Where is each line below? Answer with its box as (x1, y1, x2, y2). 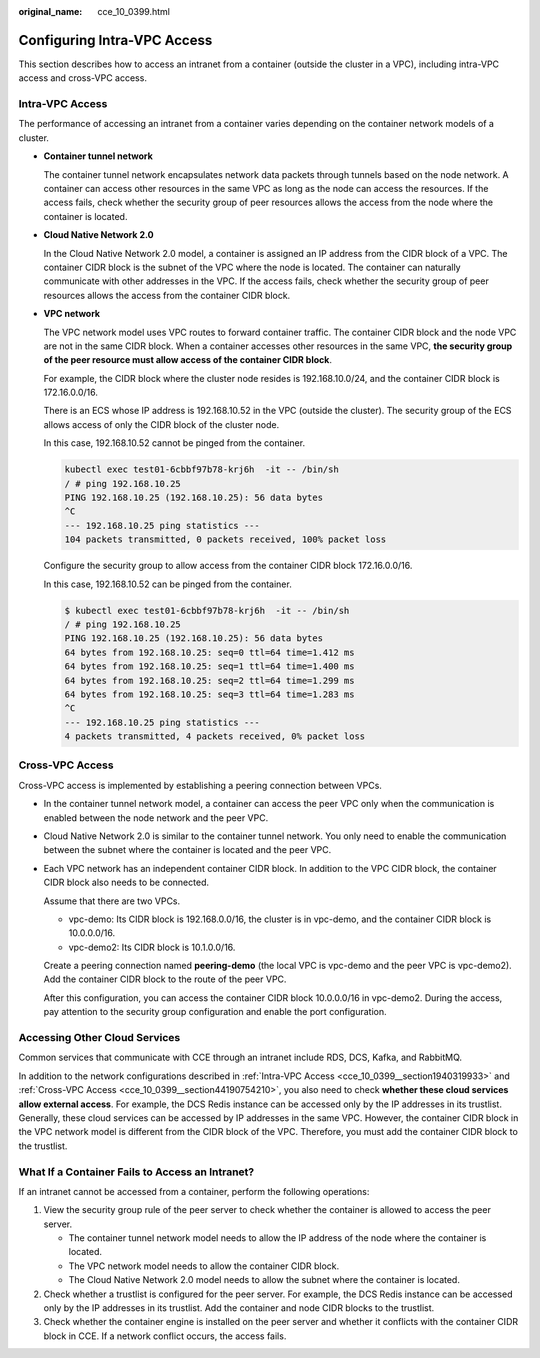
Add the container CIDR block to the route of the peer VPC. (43, 973, 287, 985)
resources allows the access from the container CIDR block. (43, 289, 291, 301)
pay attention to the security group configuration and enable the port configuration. (43, 1006, 387, 1018)
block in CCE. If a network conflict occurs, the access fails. (43, 1330, 287, 1342)
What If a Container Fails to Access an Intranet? (18, 1165, 255, 1179)
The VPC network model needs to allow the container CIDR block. (68, 1260, 340, 1272)
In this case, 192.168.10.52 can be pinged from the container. (43, 578, 292, 590)
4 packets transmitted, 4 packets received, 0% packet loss (64, 731, 366, 742)
